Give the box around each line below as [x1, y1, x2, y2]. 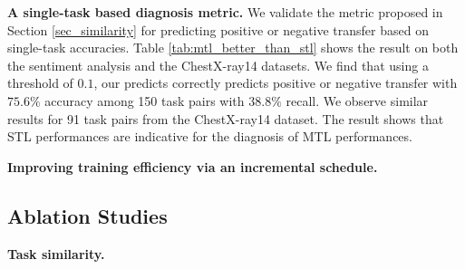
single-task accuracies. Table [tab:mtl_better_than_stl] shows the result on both [7, 38, 459, 57]
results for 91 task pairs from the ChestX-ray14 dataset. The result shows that [7, 109, 444, 128]
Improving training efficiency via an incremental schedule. [7, 157, 378, 176]
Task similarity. [7, 244, 105, 263]
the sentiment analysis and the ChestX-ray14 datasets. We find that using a [7, 55, 429, 74]
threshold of [7, 73, 73, 92]
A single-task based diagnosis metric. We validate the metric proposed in [7, 3, 443, 21]
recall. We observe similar [286, 91, 429, 110]
